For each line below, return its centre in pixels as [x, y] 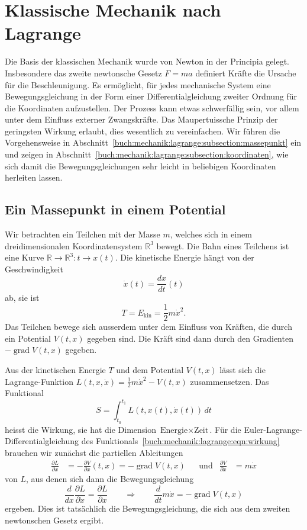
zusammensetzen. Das [230, 381]
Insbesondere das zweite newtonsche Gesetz [83, 73]
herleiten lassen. [34, 177]
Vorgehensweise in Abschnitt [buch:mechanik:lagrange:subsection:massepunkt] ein [153, 142]
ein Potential [28, 338]
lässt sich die [243, 369]
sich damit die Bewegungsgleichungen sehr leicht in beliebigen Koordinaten [140, 166]
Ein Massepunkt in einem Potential [115, 209]
